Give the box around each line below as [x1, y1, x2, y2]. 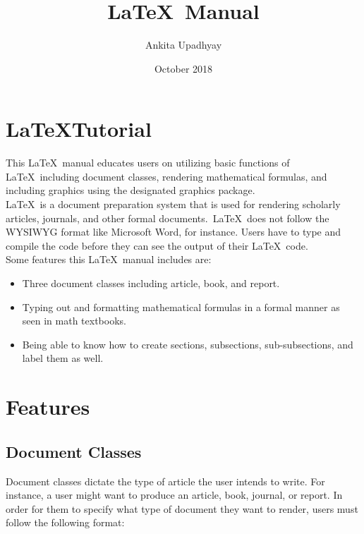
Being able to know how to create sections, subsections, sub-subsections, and [22, 336, 353, 351]
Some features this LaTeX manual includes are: [6, 252, 212, 267]
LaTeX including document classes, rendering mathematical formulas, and [6, 169, 327, 183]
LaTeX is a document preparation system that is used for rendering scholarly [6, 197, 341, 212]
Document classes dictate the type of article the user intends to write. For [6, 473, 325, 488]
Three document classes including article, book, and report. [22, 276, 280, 290]
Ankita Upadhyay [145, 37, 222, 52]
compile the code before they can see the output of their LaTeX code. [6, 238, 308, 253]
